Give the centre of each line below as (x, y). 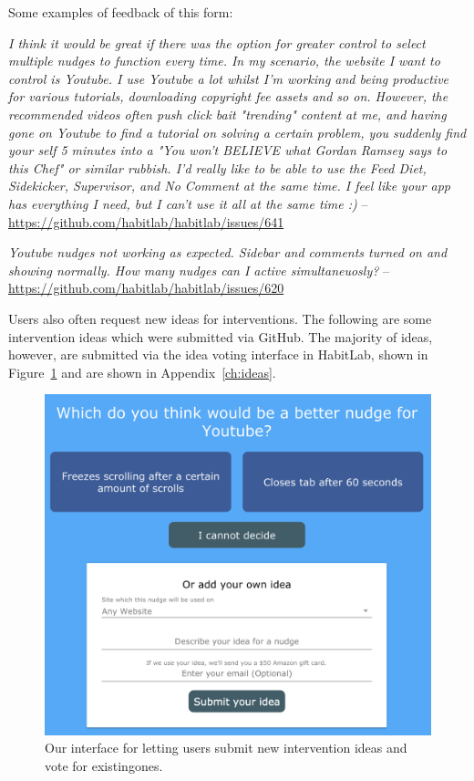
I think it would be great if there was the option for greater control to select (217, 42)
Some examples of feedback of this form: (121, 12)
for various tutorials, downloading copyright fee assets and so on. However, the (228, 96)
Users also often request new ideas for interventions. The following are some (220, 318)
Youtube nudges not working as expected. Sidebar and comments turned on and (228, 252)
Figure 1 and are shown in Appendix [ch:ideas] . (142, 372)
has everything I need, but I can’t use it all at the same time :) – (188, 203)
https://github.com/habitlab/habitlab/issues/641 (146, 221)
